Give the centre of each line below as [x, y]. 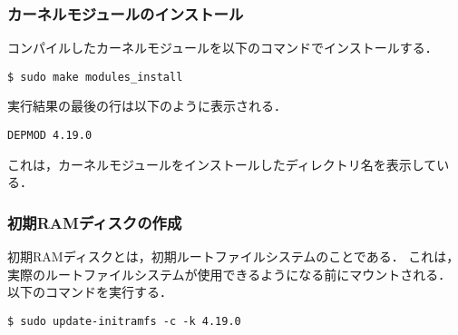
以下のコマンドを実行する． [90, 292]
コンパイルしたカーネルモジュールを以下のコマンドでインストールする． [223, 48]
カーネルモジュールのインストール [126, 13]
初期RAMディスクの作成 [95, 222]
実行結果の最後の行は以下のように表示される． [147, 106]
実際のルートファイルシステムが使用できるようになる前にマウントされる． [229, 274]
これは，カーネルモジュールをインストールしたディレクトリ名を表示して [222, 164]
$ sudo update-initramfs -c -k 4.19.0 [124, 321]
